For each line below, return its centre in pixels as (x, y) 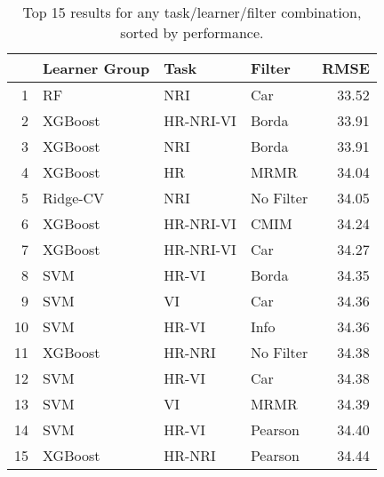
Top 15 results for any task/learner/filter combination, (192, 12)
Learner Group (96, 68)
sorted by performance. (192, 32)
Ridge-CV (74, 198)
